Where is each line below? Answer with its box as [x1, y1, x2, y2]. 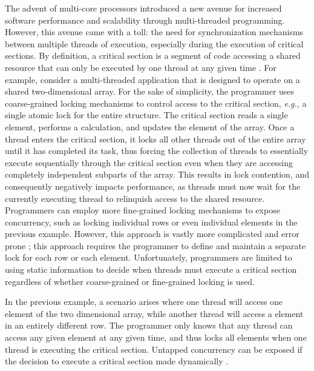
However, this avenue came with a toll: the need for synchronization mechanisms [5, 25, 304, 38]
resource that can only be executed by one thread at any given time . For [5, 61, 276, 73]
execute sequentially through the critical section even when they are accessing [5, 156, 293, 169]
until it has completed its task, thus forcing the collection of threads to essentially [5, 144, 309, 157]
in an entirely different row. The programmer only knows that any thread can [5, 319, 293, 332]
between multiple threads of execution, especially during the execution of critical [5, 37, 304, 50]
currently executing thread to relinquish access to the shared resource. [5, 192, 265, 204]
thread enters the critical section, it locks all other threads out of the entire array [5, 132, 306, 145]
